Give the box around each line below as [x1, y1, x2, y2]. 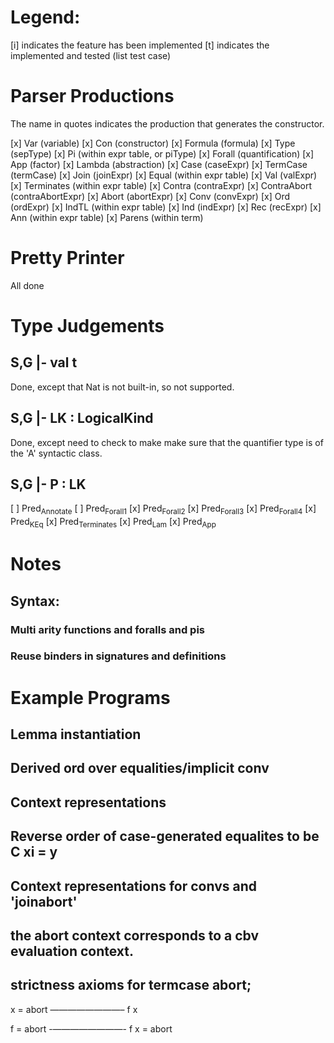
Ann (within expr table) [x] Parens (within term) [10, 211, 204, 223]
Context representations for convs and [10, 877, 258, 895]
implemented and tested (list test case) [10, 49, 172, 61]
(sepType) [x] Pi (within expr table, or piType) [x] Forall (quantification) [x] [10, 147, 315, 160]
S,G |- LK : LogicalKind [10, 410, 154, 427]
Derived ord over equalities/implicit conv [10, 760, 270, 777]
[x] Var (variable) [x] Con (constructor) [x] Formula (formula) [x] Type [10, 137, 296, 149]
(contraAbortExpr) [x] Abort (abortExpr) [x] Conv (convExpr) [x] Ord [10, 190, 291, 202]
